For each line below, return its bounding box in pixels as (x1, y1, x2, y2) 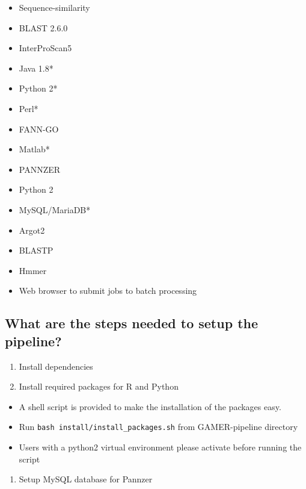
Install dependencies (19, 360, 93, 372)
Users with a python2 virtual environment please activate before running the (19, 440, 302, 453)
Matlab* (19, 143, 50, 155)
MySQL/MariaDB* (19, 203, 91, 216)
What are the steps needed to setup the (5, 314, 259, 332)
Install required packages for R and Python (19, 380, 179, 393)
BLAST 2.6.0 (19, 21, 68, 34)
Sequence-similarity (19, 1, 90, 13)
